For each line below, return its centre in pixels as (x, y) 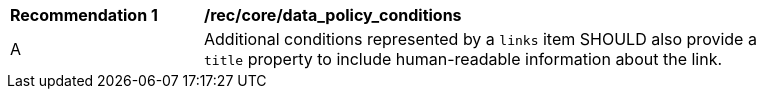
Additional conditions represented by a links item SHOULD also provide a (480, 39)
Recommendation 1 (84, 15)
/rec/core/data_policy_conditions (333, 15)
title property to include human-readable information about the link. (463, 59)
